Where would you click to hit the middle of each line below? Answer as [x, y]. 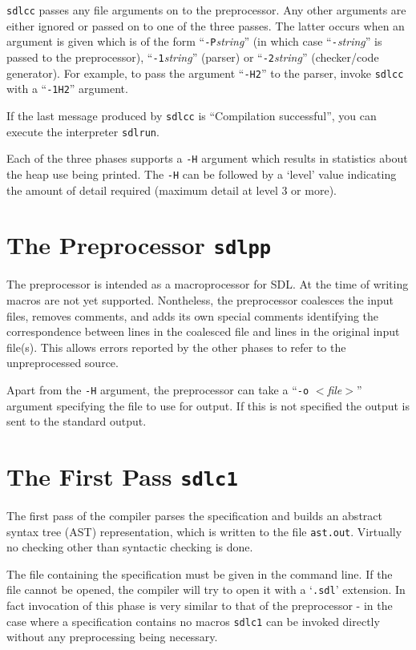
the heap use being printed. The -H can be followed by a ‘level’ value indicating [202, 174]
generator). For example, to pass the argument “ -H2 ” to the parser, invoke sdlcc [205, 73]
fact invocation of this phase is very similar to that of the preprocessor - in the [200, 606]
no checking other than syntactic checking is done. [130, 547]
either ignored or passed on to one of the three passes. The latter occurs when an [206, 25]
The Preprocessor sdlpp [139, 245]
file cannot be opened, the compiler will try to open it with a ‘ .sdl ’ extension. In [206, 589]
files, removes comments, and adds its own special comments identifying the [193, 315]
